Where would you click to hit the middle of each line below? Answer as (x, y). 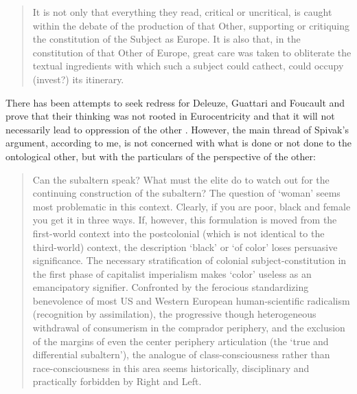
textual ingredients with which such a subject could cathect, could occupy (188, 66)
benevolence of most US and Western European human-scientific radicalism (191, 300)
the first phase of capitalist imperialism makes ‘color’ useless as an (172, 273)
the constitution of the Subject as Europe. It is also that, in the (166, 39)
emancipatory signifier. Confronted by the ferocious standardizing (171, 287)
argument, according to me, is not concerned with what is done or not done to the (178, 143)
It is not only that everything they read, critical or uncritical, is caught (182, 12)
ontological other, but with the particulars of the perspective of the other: (161, 156)
